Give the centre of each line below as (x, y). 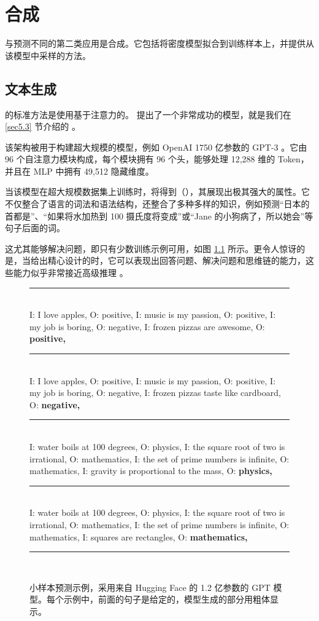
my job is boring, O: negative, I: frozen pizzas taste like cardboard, (155, 393)
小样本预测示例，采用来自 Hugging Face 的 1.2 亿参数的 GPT (150, 587)
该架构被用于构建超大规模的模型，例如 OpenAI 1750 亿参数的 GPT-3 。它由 (156, 147)
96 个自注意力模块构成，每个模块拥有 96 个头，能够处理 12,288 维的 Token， (157, 159)
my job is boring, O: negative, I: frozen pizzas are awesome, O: (147, 326)
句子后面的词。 (35, 228)
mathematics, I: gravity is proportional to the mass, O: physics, (151, 471)
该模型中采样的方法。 (48, 55)
